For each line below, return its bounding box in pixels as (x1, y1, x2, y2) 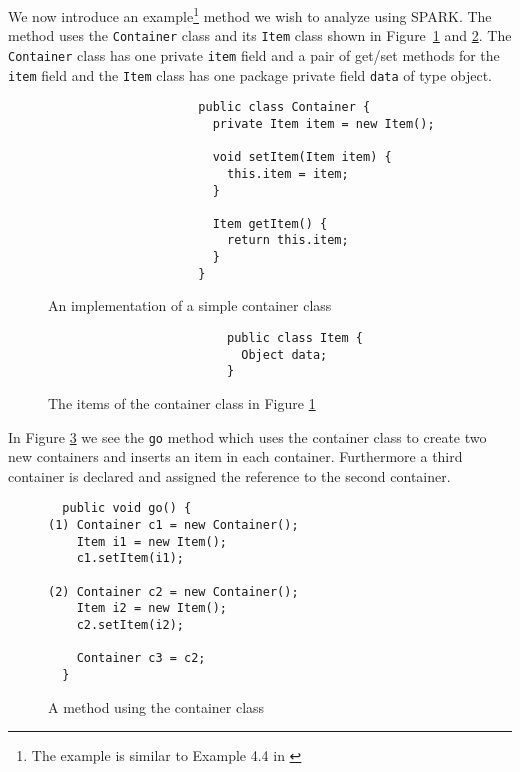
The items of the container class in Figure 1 (48, 393, 316, 413)
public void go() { (62, 501, 192, 516)
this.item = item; (226, 166, 349, 181)
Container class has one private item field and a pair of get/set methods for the (8, 44, 500, 65)
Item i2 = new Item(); (76, 601, 227, 616)
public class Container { (198, 100, 371, 115)
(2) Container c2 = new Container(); (48, 584, 299, 599)
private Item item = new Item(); (212, 116, 435, 131)
